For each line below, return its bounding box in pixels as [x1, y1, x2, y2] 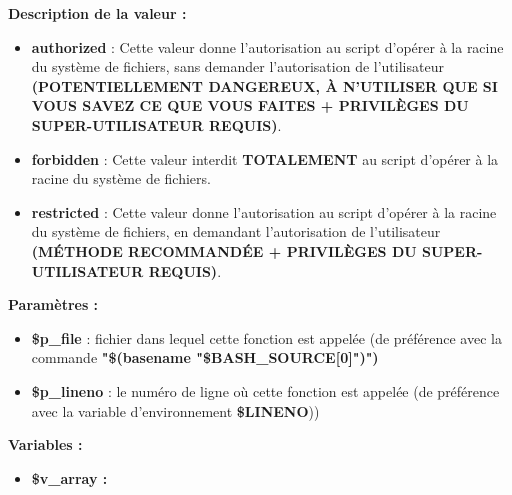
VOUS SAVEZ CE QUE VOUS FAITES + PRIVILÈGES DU [31, 95, 469, 116]
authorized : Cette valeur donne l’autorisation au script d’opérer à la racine [31, 36, 504, 57]
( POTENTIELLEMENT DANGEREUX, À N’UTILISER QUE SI [31, 75, 498, 96]
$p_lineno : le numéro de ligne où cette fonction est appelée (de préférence [31, 380, 500, 401]
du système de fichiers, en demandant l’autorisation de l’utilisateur [31, 221, 441, 242]
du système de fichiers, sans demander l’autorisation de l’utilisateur [31, 56, 444, 77]
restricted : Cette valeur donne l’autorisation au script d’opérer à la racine [31, 201, 497, 222]
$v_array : [31, 467, 108, 488]
